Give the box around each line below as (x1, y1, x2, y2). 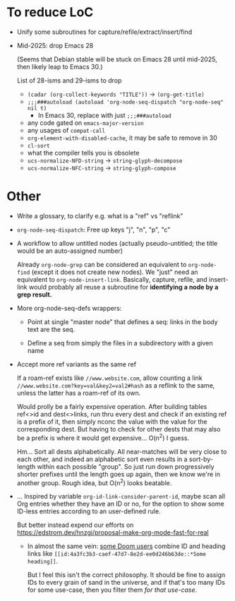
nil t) (27, 105, 47, 112)
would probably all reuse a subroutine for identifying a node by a (28, 282, 219, 291)
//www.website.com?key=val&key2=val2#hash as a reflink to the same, (16, 381, 215, 389)
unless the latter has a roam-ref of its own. (16, 388, 141, 397)
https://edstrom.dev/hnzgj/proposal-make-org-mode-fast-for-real (16, 528, 209, 537)
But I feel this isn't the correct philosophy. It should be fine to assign (27, 571, 226, 579)
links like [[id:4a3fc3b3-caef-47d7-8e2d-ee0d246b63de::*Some (27, 549, 206, 558)
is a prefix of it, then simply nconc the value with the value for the (16, 417, 207, 426)
